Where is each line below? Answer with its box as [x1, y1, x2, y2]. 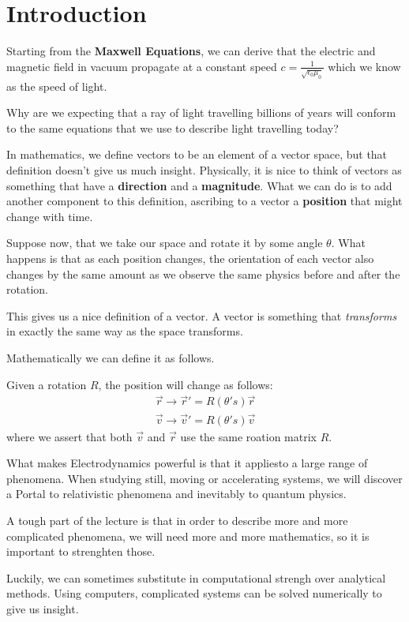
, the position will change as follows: [98, 376, 273, 392]
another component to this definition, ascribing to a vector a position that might [6, 193, 403, 209]
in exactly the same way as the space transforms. [6, 323, 243, 339]
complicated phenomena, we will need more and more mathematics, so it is [6, 527, 370, 544]
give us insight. [6, 601, 79, 617]
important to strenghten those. [6, 543, 156, 560]
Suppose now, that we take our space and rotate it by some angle [6, 234, 323, 251]
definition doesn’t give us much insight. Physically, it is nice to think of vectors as [6, 162, 402, 178]
